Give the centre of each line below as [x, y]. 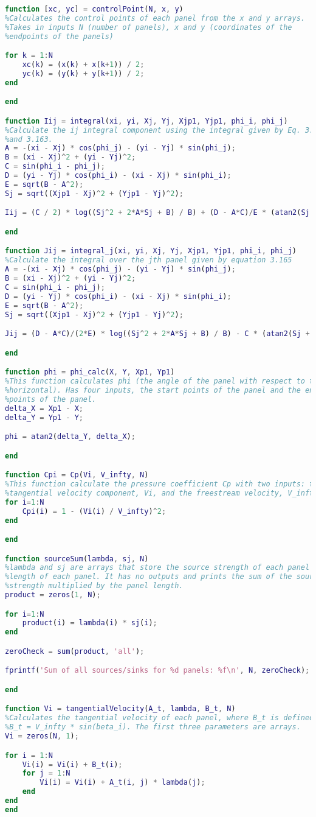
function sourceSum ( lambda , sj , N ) [77, 559]
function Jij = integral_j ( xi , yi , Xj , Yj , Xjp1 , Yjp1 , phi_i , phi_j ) [151, 251]
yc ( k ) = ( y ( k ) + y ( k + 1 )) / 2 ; [83, 73]
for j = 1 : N [46, 773]
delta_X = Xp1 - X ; [44, 408]
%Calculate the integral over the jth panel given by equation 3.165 [149, 260]
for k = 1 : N [29, 56]
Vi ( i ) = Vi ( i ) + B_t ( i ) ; [72, 764]
